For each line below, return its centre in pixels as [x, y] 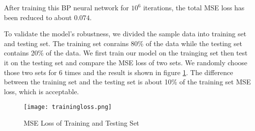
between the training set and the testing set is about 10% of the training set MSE [127, 82]
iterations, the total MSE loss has [194, 7]
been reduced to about [38, 17]
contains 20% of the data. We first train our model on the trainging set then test [126, 53]
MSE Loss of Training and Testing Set [81, 123]
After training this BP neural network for [66, 7]
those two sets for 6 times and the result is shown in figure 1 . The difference [119, 72]
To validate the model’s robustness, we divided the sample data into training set [125, 34]
